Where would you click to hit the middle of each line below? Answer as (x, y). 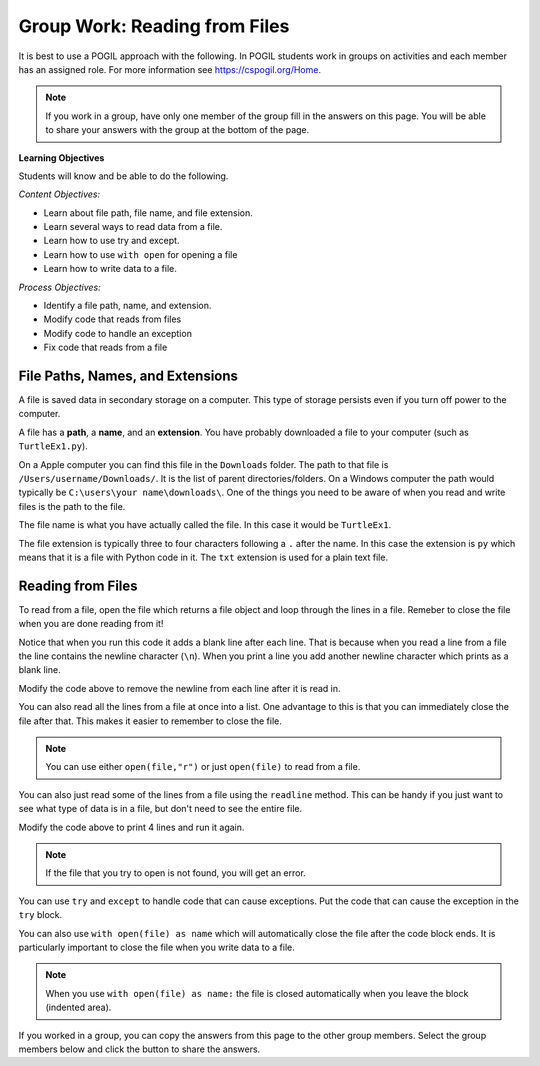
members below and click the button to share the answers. (139, 1049)
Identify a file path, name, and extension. (127, 306)
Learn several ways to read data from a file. (133, 227)
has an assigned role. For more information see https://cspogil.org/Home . (170, 69)
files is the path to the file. (72, 506)
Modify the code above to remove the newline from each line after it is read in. (179, 688)
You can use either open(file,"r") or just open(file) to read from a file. (203, 767)
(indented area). (78, 1007)
